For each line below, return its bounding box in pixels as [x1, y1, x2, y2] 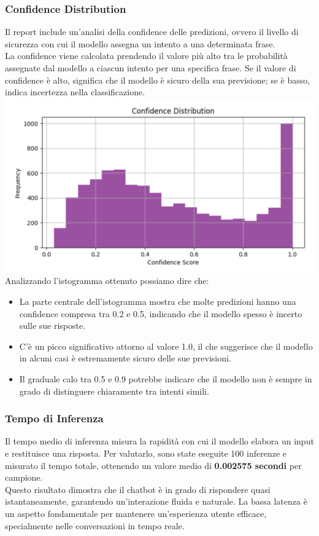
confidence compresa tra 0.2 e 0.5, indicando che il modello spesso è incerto [19, 307, 302, 320]
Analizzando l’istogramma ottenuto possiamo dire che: [5, 274, 209, 287]
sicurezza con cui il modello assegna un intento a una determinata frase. [5, 37, 275, 50]
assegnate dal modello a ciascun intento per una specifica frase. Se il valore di [5, 61, 296, 74]
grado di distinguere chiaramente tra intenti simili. [19, 384, 209, 397]
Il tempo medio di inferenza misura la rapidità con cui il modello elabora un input [5, 435, 314, 447]
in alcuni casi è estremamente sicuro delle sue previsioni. [19, 352, 231, 365]
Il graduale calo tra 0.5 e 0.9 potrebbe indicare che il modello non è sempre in [19, 372, 312, 385]
